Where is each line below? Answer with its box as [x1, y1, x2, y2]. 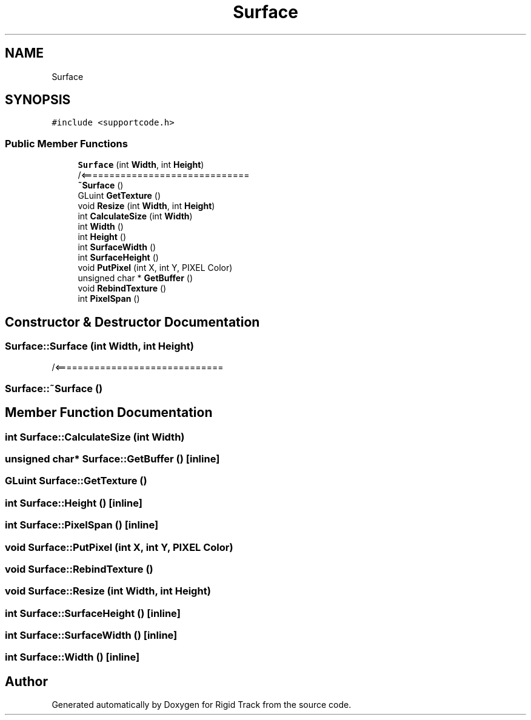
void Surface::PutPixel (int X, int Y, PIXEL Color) [5, 541, 233, 553]
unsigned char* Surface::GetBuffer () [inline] [5, 453, 220, 465]
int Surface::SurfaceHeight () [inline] [5, 607, 181, 619]
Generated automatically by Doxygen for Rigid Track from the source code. [52, 699, 352, 710]
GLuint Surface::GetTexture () [5, 475, 147, 487]
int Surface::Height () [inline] [5, 496, 142, 509]
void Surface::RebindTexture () [5, 562, 153, 575]
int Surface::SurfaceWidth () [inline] [5, 629, 178, 641]
